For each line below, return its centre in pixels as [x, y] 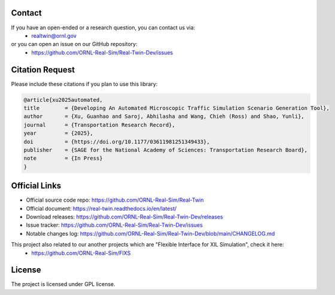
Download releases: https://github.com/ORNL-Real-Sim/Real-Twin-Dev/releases [125, 217]
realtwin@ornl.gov [54, 35]
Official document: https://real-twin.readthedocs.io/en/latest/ [101, 208]
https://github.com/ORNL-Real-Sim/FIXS [81, 253]
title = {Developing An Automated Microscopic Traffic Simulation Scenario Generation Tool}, [177, 108]
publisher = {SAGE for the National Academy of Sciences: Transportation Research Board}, [166, 150]
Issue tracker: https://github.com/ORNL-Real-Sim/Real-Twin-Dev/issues [114, 225]
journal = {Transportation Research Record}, [100, 125]
